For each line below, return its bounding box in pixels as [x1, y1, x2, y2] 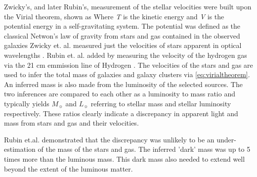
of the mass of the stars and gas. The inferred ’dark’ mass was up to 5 [38, 144, 251, 154]
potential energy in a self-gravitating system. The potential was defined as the [4, 21, 241, 31]
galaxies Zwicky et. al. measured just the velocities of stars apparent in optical [4, 40, 242, 50]
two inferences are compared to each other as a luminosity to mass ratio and [4, 88, 235, 99]
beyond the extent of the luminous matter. [4, 163, 133, 174]
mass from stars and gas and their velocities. [4, 118, 139, 128]
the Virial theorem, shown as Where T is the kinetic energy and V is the [4, 11, 224, 21]
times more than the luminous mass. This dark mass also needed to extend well [4, 153, 245, 164]
